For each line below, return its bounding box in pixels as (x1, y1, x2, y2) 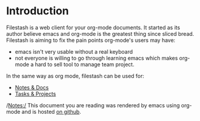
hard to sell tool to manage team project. (35, 61, 134, 68)
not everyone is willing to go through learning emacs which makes (14, 54, 178, 61)
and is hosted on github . (21, 108, 82, 115)
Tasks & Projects (14, 90, 56, 97)
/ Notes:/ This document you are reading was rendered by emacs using (6, 101, 180, 108)
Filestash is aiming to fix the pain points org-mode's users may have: (6, 36, 176, 44)
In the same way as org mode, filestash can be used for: (6, 72, 144, 79)
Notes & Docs (14, 83, 49, 91)
